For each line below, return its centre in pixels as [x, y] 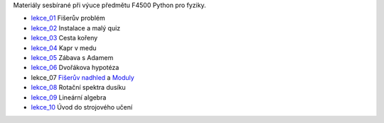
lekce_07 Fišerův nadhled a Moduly [82, 77]
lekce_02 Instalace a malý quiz [76, 28]
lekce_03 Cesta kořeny [64, 38]
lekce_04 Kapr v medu [64, 48]
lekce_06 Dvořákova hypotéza [75, 68]
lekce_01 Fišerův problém [68, 18]
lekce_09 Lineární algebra [69, 97]
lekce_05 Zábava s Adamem [72, 57]
